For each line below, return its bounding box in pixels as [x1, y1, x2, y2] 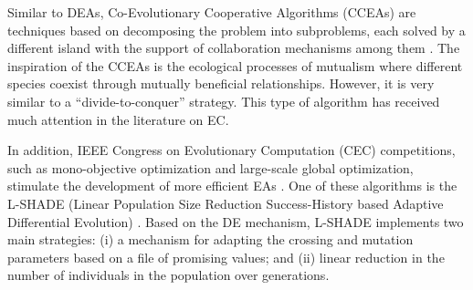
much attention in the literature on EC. [7, 109, 229, 129]
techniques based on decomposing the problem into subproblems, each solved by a [7, 20, 466, 39]
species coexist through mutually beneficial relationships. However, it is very [7, 74, 435, 93]
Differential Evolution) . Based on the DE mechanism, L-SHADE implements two [7, 212, 464, 231]
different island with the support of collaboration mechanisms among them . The [7, 38, 460, 57]
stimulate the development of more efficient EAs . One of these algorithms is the [7, 176, 457, 195]
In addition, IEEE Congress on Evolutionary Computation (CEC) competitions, [7, 140, 456, 160]
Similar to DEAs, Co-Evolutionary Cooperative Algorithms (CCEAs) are [7, 3, 416, 21]
